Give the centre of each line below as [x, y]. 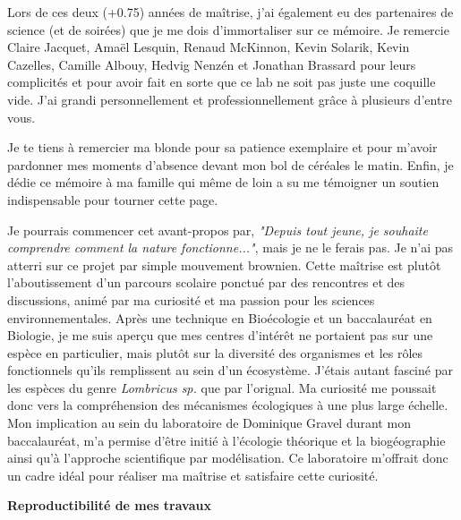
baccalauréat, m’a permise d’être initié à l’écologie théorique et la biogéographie [226, 440]
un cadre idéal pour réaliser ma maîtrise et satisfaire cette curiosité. [193, 475]
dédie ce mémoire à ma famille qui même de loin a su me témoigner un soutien [223, 182]
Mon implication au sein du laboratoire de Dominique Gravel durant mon [209, 423]
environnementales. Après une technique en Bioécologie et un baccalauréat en [220, 317]
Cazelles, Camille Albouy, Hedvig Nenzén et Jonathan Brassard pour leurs [212, 64]
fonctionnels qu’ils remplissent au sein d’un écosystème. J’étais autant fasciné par [230, 370]
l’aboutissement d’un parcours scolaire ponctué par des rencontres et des [206, 282]
